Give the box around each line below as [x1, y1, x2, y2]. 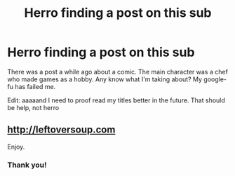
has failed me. [15, 82, 56, 90]
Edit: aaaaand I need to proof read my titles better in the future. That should [7, 96, 226, 104]
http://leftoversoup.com [7, 124, 116, 136]
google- [203, 75, 227, 83]
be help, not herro [7, 103, 60, 111]
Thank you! [7, 160, 47, 170]
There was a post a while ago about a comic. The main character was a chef [7, 67, 228, 76]
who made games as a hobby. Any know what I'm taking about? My [7, 75, 202, 83]
